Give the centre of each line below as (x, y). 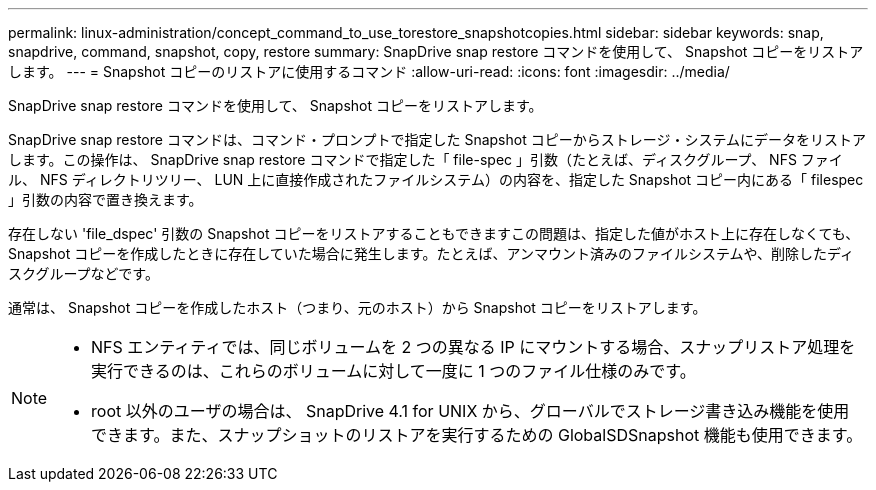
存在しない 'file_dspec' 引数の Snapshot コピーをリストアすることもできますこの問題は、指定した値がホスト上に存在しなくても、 (434, 233)
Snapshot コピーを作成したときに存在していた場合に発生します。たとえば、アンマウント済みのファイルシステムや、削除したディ (431, 253)
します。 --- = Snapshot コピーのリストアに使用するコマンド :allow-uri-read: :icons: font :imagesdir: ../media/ (369, 71)
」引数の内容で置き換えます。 (105, 199)
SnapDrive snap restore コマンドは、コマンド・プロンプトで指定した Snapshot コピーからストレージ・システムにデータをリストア (437, 139)
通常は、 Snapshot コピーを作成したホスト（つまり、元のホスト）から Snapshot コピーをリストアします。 (357, 307)
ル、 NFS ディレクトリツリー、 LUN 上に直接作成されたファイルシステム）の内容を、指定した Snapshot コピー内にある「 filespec (436, 179)
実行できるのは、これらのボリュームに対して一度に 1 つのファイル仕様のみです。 (393, 371)
